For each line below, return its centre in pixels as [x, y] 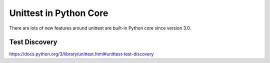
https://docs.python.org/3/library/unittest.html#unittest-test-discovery [81, 54]
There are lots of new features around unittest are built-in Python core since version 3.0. [100, 28]
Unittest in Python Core [59, 13]
